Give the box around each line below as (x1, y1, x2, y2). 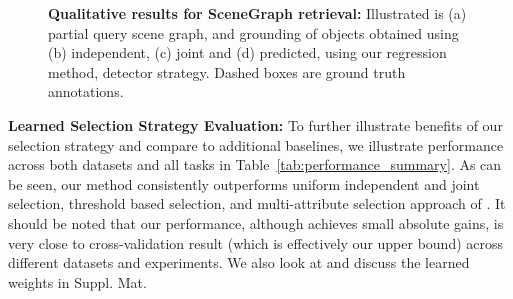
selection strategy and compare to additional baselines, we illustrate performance (8, 134, 504, 155)
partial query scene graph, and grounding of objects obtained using (48, 22, 459, 43)
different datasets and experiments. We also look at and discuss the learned (8, 252, 470, 273)
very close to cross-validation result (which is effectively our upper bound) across (8, 232, 504, 253)
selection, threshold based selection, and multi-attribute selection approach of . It (8, 193, 506, 214)
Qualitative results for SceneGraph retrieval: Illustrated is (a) (48, 3, 467, 23)
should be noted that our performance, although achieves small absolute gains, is (8, 212, 504, 233)
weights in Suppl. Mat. (8, 271, 147, 292)
